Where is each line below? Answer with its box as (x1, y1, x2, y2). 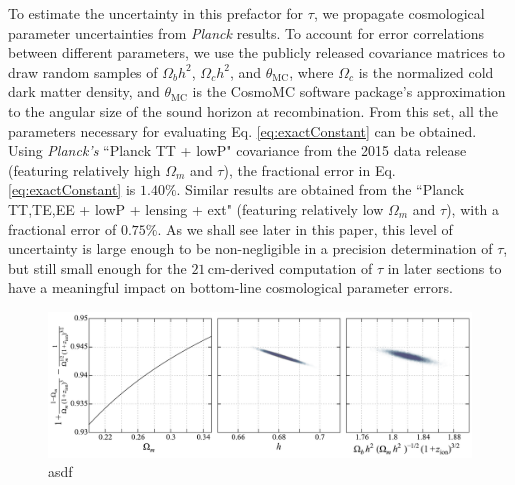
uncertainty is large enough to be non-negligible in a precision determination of (8, 238, 493, 259)
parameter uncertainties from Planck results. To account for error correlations (8, 22, 485, 43)
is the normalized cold (358, 61, 494, 82)
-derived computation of (225, 257, 373, 278)
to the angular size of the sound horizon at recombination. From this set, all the (8, 100, 498, 121)
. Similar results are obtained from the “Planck (176, 179, 465, 200)
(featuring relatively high (8, 159, 161, 180)
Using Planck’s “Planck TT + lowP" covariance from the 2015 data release (8, 140, 467, 161)
